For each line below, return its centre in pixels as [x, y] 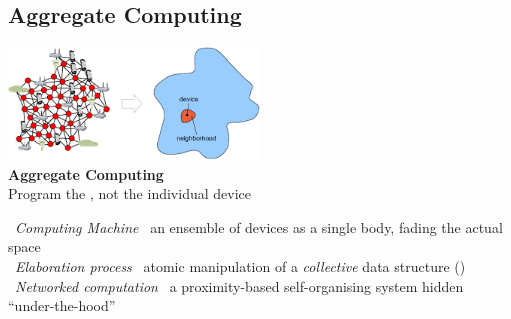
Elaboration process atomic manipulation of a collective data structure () [240, 266]
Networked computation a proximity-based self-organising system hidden [239, 285]
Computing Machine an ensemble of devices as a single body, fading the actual [259, 226]
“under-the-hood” [62, 305]
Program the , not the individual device [129, 193]
